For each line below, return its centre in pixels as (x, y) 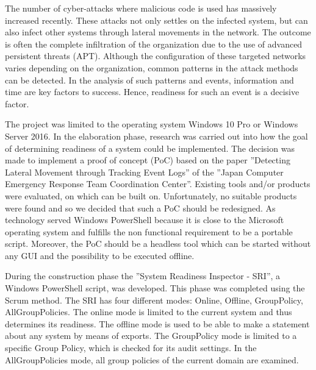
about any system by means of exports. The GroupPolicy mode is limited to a (151, 336)
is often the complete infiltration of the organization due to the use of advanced (154, 44)
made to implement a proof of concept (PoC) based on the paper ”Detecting (148, 160)
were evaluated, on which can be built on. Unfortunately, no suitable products (151, 195)
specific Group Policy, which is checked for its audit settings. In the (131, 348)
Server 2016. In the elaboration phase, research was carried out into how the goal (156, 136)
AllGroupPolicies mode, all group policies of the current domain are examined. (152, 359)
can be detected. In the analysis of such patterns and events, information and (149, 80)
